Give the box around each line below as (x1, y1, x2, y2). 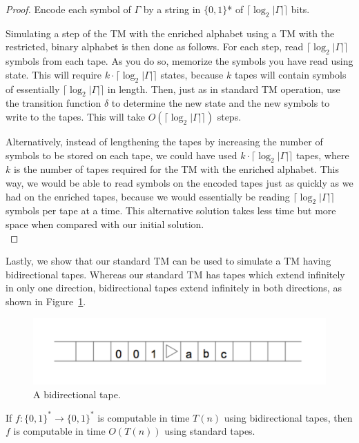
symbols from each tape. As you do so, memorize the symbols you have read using (6, 54, 353, 68)
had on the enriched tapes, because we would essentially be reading (6, 189, 290, 203)
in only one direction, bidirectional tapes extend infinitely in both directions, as (6, 280, 342, 295)
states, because (160, 67, 224, 81)
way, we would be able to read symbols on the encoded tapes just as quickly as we (6, 175, 353, 189)
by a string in (143, 2, 201, 16)
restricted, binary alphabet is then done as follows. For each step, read (6, 39, 304, 54)
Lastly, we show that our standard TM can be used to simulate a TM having (6, 254, 331, 268)
